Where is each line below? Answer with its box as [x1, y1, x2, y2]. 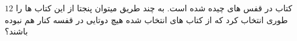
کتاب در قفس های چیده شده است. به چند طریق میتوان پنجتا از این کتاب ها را [15, 2, 292, 14]
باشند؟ [5, 25, 28, 37]
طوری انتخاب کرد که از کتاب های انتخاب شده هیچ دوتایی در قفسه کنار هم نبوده [5, 13, 288, 26]
